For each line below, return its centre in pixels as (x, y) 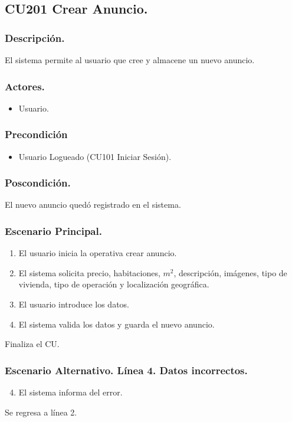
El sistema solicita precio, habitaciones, (89, 272)
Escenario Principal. (53, 230)
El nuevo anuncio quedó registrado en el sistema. (93, 205)
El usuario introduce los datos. (74, 304)
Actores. (25, 86)
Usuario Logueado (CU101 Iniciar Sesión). (95, 156)
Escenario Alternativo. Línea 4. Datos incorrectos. (126, 370)
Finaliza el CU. (32, 344)
